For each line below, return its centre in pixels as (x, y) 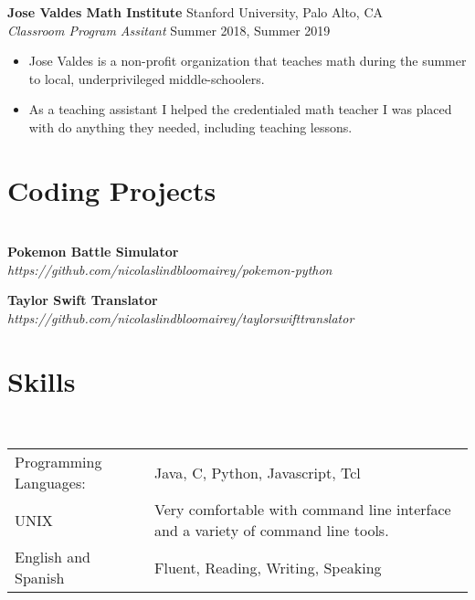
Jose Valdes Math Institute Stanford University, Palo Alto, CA (195, 12)
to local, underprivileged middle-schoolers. (147, 78)
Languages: (50, 483)
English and (53, 557)
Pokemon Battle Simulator (93, 252)
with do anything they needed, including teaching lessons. (190, 126)
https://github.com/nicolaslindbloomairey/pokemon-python (170, 269)
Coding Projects (112, 189)
